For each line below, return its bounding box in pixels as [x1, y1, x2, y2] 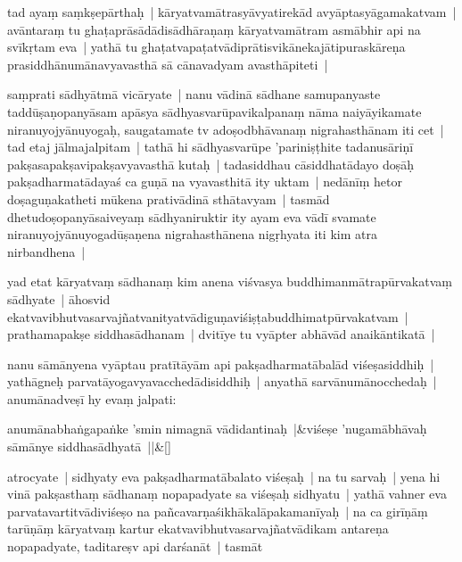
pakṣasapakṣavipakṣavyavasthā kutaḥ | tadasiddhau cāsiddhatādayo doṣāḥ [7, 154, 415, 173]
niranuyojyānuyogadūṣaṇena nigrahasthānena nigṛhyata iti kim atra [7, 225, 377, 244]
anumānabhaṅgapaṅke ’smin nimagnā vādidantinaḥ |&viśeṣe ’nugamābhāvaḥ [7, 419, 427, 438]
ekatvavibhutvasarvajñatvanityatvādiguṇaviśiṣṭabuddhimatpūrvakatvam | [7, 307, 408, 326]
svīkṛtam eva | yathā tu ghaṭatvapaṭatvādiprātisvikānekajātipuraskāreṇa [7, 37, 406, 56]
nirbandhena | [7, 242, 86, 260]
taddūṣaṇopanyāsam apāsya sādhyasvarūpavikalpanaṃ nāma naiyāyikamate [7, 102, 422, 120]
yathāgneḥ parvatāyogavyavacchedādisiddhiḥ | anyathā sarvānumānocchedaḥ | [7, 372, 437, 391]
